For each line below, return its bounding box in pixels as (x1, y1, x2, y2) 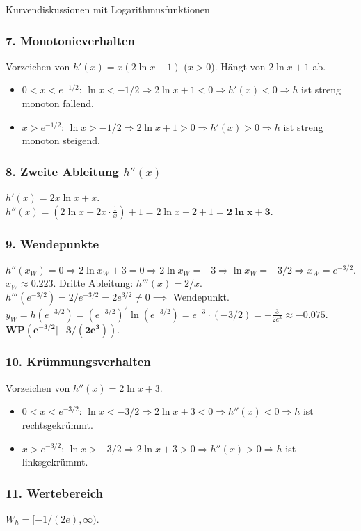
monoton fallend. (22, 96, 94, 110)
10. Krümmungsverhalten (6, 353, 151, 370)
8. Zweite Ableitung (6, 162, 119, 180)
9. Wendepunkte (6, 235, 99, 252)
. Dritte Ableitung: (53, 276, 134, 290)
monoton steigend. (22, 133, 100, 148)
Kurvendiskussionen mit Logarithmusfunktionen (6, 2, 210, 16)
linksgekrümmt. (22, 454, 88, 469)
